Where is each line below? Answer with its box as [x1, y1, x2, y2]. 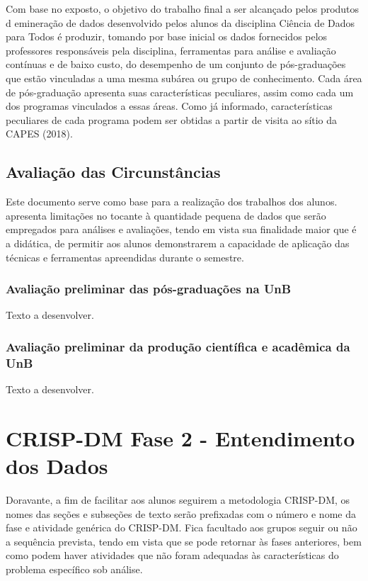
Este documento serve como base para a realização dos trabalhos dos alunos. [6, 194, 338, 209]
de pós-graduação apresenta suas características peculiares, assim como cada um [6, 84, 354, 99]
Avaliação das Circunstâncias [6, 161, 221, 183]
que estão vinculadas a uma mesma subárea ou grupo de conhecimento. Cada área [6, 70, 362, 85]
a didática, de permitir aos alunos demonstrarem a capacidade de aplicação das [6, 235, 350, 250]
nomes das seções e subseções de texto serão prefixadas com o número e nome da [6, 506, 356, 521]
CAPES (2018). [6, 126, 73, 141]
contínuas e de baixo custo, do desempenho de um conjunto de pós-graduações [6, 57, 346, 72]
